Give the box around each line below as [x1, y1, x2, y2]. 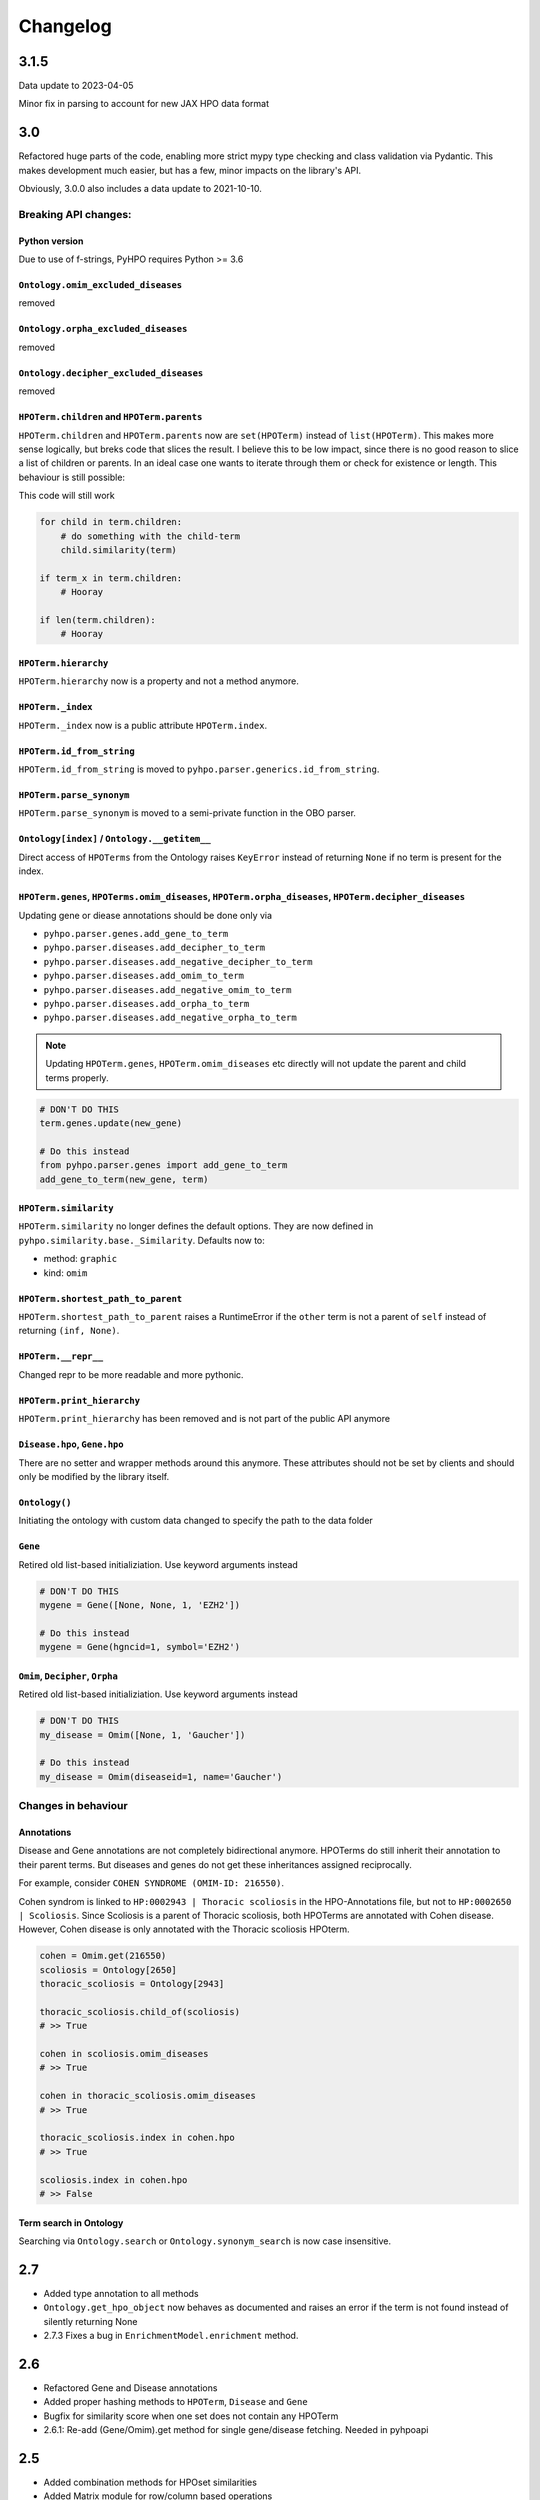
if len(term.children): [39, 614, 157, 625]
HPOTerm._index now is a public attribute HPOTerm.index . [18, 719, 268, 731]
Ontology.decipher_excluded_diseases [18, 367, 204, 379]
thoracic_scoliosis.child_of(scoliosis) [39, 2006, 240, 2017]
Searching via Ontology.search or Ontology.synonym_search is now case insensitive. [18, 2235, 392, 2247]
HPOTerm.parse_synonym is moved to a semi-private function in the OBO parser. [18, 807, 357, 819]
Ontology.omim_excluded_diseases [18, 280, 183, 291]
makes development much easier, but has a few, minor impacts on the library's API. [18, 164, 362, 176]
